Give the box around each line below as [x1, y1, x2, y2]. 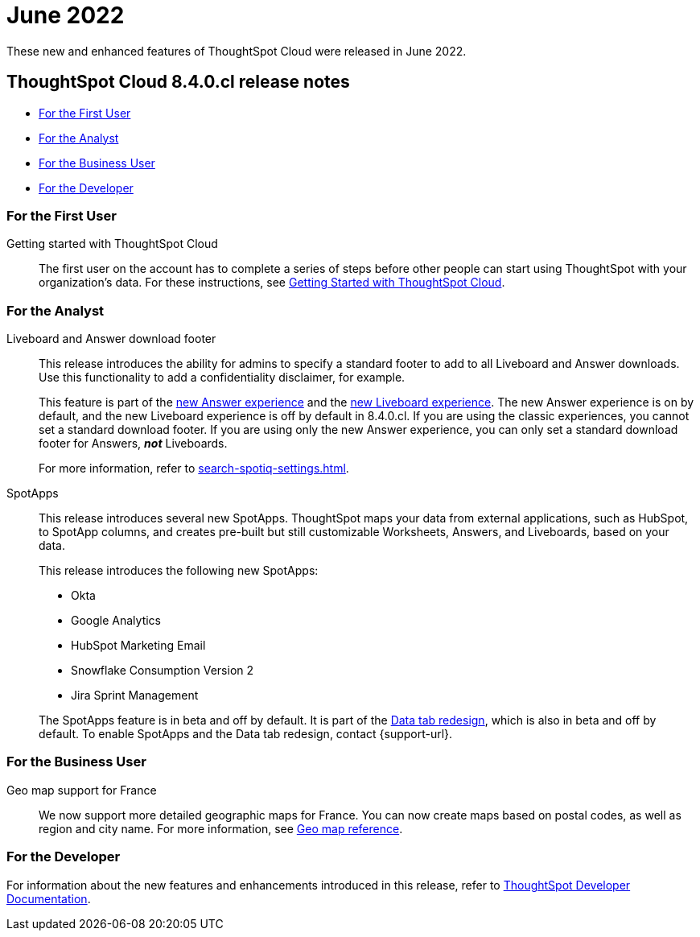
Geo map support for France [6, 782, 157, 797]
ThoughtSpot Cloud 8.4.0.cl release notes [6, 72, 350, 93]
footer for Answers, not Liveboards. [39, 436, 228, 451]
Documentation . [6, 891, 91, 906]
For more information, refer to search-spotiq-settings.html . [39, 461, 349, 476]
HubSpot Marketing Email [71, 638, 206, 653]
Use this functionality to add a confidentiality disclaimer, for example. [39, 370, 406, 385]
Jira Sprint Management [71, 688, 199, 703]
